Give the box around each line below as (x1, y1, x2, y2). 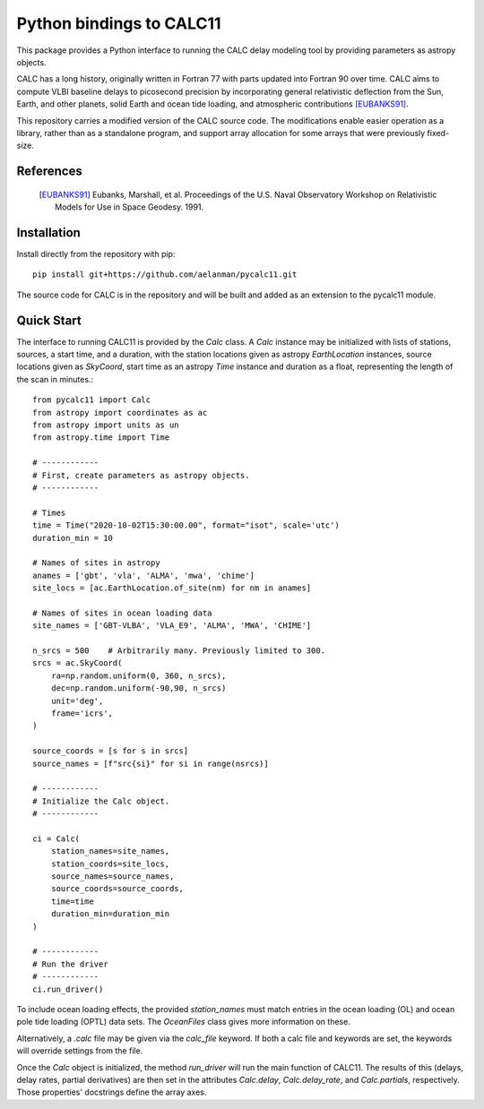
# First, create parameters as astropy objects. (32, 470, 250, 480)
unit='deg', (50, 695, 104, 706)
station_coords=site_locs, (50, 858, 170, 869)
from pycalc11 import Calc (32, 395, 151, 405)
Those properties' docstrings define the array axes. (16, 1087, 207, 1097)
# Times (32, 507, 66, 518)
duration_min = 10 (32, 533, 114, 543)
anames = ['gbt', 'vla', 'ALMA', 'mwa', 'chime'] (32, 570, 255, 580)
